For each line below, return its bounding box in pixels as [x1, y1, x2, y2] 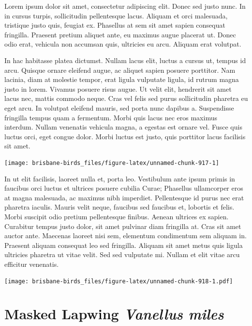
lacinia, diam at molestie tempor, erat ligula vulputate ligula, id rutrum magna [4, 74, 239, 84]
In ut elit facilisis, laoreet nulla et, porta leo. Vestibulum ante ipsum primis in [4, 173, 235, 183]
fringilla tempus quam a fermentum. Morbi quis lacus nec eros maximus [4, 112, 217, 122]
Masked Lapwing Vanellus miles [4, 304, 224, 324]
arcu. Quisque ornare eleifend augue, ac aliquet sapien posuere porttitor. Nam [4, 65, 236, 75]
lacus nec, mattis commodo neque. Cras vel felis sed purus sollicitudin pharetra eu [4, 93, 248, 103]
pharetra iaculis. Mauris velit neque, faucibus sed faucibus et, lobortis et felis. [4, 202, 235, 212]
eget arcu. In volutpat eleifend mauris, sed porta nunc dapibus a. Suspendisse [4, 102, 234, 113]
